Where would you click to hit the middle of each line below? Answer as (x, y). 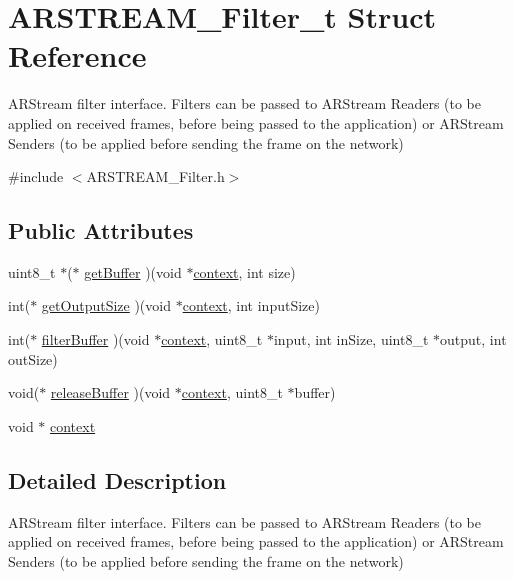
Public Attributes (101, 230)
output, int (473, 339)
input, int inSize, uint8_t (351, 339)
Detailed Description (117, 479)
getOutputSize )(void (106, 305)
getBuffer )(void (133, 271)
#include (36, 176)
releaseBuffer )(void (110, 392)
